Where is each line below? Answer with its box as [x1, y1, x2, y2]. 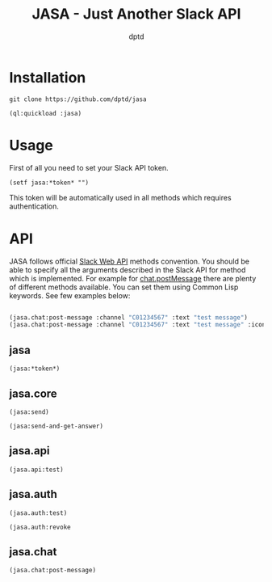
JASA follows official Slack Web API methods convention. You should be [9, 256, 249, 266]
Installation [9, 68, 86, 86]
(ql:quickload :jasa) [9, 109, 82, 117]
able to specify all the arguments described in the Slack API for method [9, 264, 246, 275]
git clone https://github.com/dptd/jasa [9, 95, 148, 103]
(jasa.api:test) [9, 466, 64, 474]
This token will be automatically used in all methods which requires [9, 192, 232, 202]
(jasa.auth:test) [9, 508, 68, 517]
